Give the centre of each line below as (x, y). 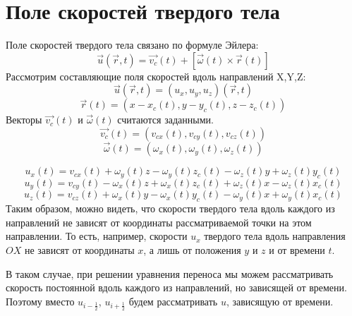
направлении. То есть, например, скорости (97, 236)
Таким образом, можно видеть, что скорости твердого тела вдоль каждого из (170, 208)
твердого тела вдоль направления (275, 236)
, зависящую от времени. (280, 301)
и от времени (297, 249)
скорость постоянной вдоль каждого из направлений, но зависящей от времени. (176, 287)
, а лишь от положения (192, 249)
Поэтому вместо (40, 301)
